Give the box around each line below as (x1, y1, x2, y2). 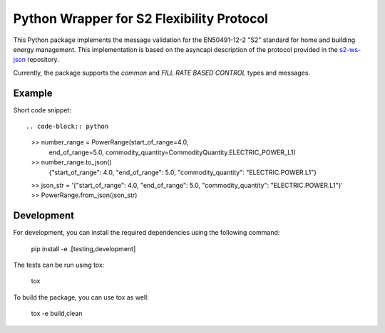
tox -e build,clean (31, 310, 83, 318)
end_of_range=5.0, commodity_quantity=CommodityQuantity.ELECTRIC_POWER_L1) (48, 148, 296, 157)
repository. (27, 55, 59, 64)
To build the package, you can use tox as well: (13, 292, 149, 302)
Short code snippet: (13, 105, 71, 114)
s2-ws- (339, 45, 361, 53)
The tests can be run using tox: (13, 260, 105, 270)
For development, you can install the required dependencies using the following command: (13, 228, 280, 237)
